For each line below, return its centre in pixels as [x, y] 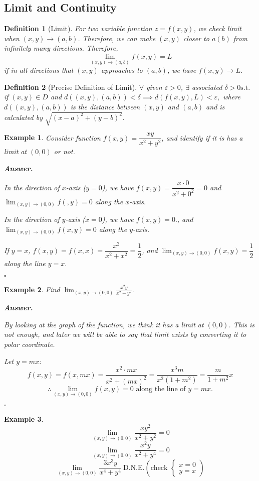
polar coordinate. [30, 344]
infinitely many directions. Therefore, [61, 48]
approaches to [122, 70]
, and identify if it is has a [202, 137]
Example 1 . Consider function [52, 137]
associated [207, 87]
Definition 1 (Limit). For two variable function [78, 28]
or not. [64, 151]
